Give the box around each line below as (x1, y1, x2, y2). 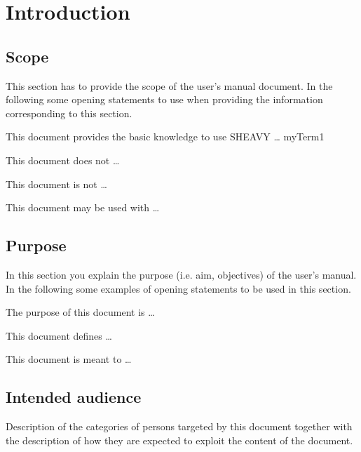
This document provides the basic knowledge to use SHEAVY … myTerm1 (6, 129, 325, 144)
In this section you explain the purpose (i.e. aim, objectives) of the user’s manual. (6, 267, 357, 281)
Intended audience (6, 386, 142, 408)
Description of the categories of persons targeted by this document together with (6, 419, 353, 434)
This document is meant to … (6, 352, 132, 366)
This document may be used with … (6, 200, 160, 215)
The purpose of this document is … (6, 305, 155, 319)
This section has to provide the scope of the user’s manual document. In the (6, 78, 333, 93)
